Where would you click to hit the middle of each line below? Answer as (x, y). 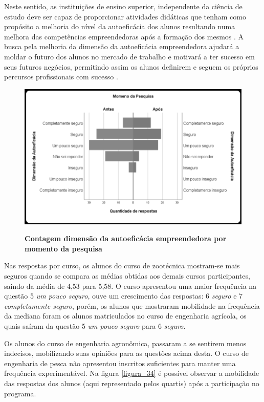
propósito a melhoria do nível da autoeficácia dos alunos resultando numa (120, 26)
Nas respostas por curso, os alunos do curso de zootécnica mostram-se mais (122, 266)
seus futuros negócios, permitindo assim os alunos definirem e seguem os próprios (131, 66)
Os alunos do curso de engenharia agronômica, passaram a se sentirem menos (125, 343)
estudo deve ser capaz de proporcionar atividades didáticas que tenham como (125, 16)
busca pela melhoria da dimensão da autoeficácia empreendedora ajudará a (122, 46)
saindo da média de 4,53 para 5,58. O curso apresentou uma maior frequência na (130, 285)
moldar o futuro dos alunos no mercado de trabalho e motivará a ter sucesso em (129, 56)
